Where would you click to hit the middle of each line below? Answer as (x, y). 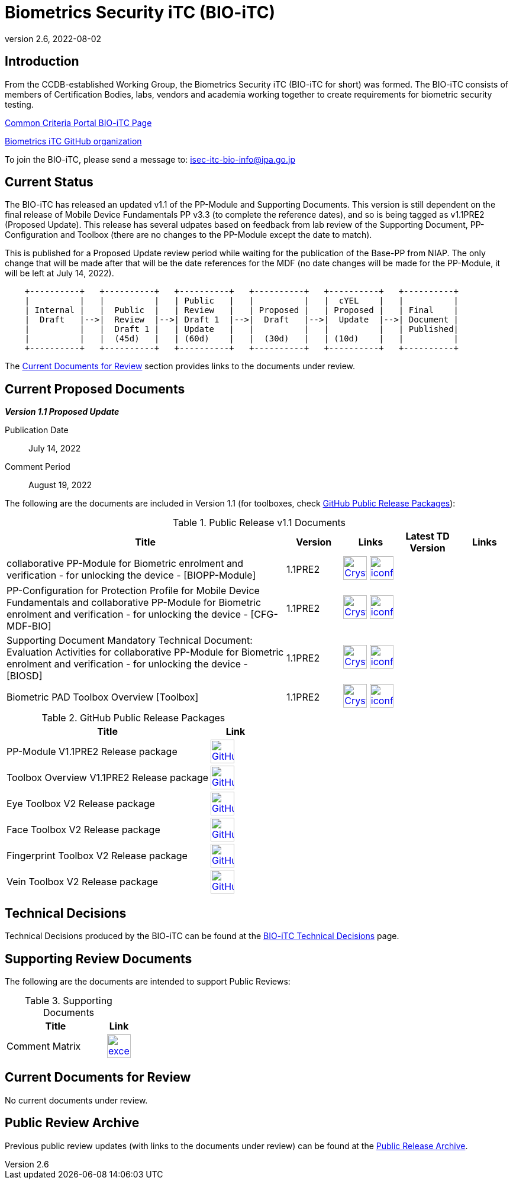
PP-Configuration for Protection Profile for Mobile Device (133, 591)
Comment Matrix (44, 1046)
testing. (19, 104)
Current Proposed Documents (95, 389)
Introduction (42, 62)
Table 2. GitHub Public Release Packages (133, 718)
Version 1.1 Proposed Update (62, 412)
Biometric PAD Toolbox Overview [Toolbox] (103, 697)
